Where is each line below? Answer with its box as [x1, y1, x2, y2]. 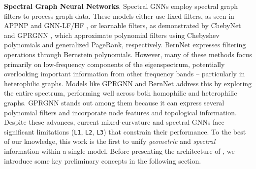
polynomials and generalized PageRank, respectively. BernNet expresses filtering [4, 39, 246, 50]
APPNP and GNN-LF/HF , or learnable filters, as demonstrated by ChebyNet [4, 20, 241, 31]
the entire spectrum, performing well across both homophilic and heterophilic [4, 88, 237, 98]
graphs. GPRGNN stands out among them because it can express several [4, 97, 224, 107]
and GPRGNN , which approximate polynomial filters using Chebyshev [4, 30, 220, 40]
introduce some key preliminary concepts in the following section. [4, 155, 201, 166]
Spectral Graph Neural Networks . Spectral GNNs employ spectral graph [4, 1, 238, 11]
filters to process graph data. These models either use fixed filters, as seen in [4, 10, 234, 21]
